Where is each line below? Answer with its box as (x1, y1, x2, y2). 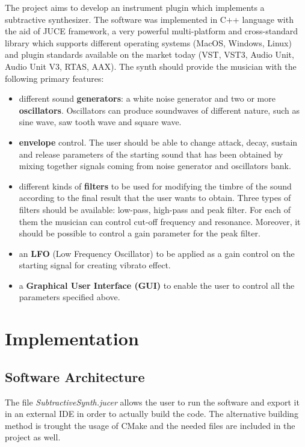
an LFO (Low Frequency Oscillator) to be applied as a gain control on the (19, 247, 295, 259)
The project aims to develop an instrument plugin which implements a (5, 1, 265, 13)
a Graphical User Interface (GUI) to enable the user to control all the (19, 279, 295, 291)
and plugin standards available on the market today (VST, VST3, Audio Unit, (5, 48, 294, 61)
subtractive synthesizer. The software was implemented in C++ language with (5, 13, 294, 25)
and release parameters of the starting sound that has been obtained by (19, 147, 283, 160)
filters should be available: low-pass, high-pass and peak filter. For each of (19, 203, 291, 215)
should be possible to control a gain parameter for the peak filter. (19, 227, 260, 239)
